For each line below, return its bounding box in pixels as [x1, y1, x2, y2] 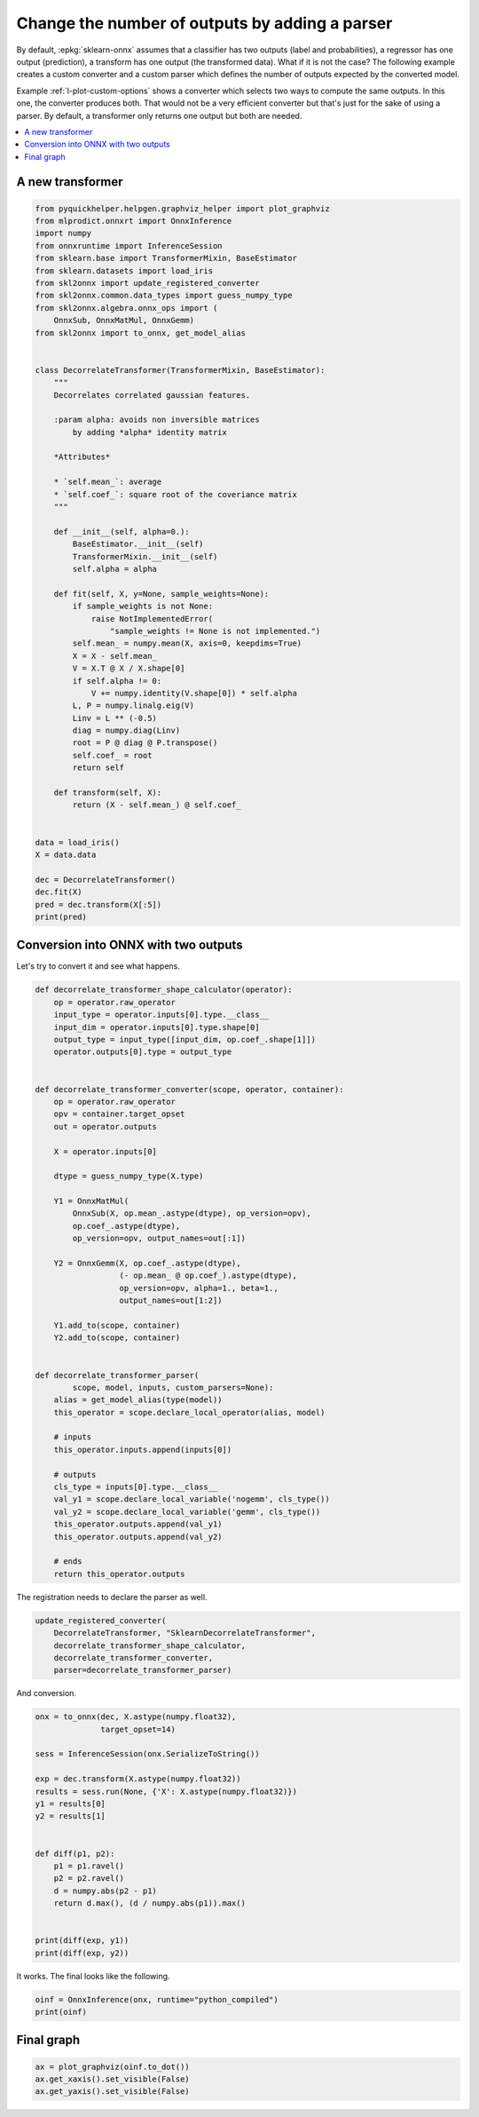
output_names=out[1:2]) [119, 1296, 223, 1305]
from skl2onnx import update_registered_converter [35, 278, 261, 289]
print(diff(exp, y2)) [35, 1947, 130, 1958]
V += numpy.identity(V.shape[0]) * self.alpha [90, 688, 297, 698]
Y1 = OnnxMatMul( [53, 1196, 130, 1207]
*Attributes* [53, 452, 111, 462]
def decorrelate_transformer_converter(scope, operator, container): [35, 1084, 344, 1094]
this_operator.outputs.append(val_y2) [53, 1532, 223, 1542]
